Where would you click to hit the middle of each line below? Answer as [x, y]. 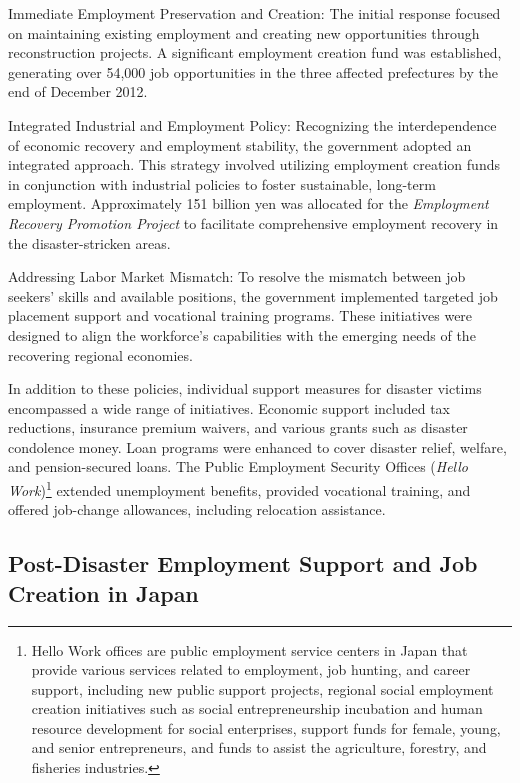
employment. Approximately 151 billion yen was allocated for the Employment [248, 203]
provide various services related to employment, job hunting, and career [251, 669]
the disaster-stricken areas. [89, 242]
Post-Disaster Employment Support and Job [243, 563]
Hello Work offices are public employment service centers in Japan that [249, 649]
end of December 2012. [78, 91]
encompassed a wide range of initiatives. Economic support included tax [229, 407]
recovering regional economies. [100, 354]
